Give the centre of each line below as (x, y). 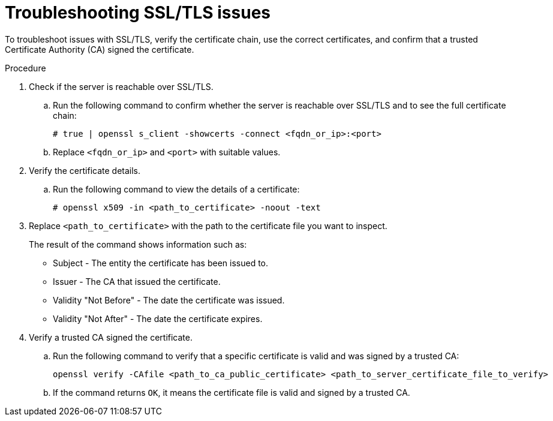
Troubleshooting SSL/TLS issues (138, 13)
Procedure (25, 68)
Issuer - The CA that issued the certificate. (137, 281)
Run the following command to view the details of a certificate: (176, 189)
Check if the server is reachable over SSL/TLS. (121, 86)
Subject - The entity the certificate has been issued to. (161, 263)
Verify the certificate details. (85, 170)
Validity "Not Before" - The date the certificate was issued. (169, 300)
